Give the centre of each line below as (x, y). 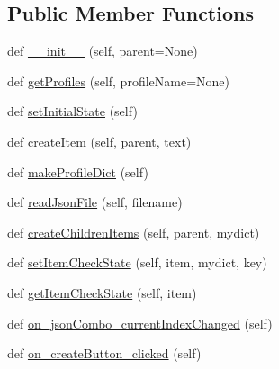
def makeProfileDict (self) (78, 171)
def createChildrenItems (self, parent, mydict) (134, 232)
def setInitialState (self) (72, 111)
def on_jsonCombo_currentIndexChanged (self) (140, 323)
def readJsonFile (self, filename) (95, 202)
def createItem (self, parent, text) (99, 141)
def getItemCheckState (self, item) (102, 292)
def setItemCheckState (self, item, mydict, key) (137, 262)
